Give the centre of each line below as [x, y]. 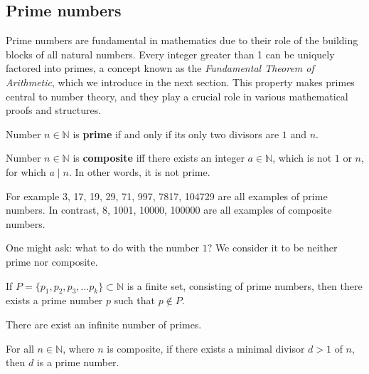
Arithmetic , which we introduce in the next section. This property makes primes [180, 82]
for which [26, 171]
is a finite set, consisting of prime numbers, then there [245, 285]
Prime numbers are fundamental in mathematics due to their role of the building [182, 40]
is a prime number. [78, 362]
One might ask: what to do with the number [102, 248]
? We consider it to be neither [272, 248]
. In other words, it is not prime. [139, 171]
